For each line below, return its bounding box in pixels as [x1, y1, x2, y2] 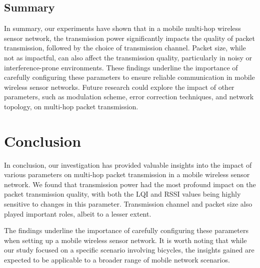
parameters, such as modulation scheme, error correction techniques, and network [4, 91, 254, 102]
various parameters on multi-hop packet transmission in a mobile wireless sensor [4, 169, 250, 180]
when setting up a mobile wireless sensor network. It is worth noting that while [4, 235, 247, 245]
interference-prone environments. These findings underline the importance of [4, 62, 238, 72]
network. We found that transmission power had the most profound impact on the [4, 179, 256, 189]
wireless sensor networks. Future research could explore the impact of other [4, 81, 234, 92]
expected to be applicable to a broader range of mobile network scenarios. [4, 255, 230, 265]
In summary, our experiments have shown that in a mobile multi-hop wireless [4, 23, 241, 33]
